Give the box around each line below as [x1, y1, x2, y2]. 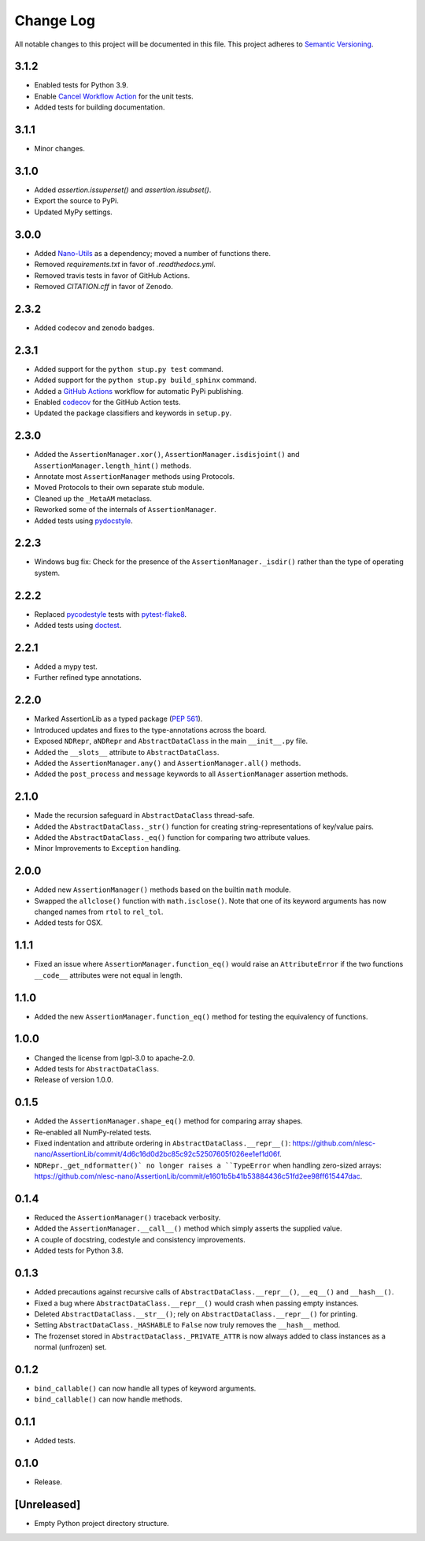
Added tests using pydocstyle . [34, 516, 133, 525]
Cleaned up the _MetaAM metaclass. [34, 493, 153, 503]
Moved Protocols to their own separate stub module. [34, 483, 205, 492]
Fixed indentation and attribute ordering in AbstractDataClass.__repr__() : [34, 1138, 291, 1148]
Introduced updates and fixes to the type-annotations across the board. [34, 725, 267, 734]
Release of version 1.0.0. [34, 1075, 113, 1085]
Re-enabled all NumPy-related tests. [34, 1127, 153, 1137]
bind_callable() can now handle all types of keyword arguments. [34, 1383, 257, 1394]
